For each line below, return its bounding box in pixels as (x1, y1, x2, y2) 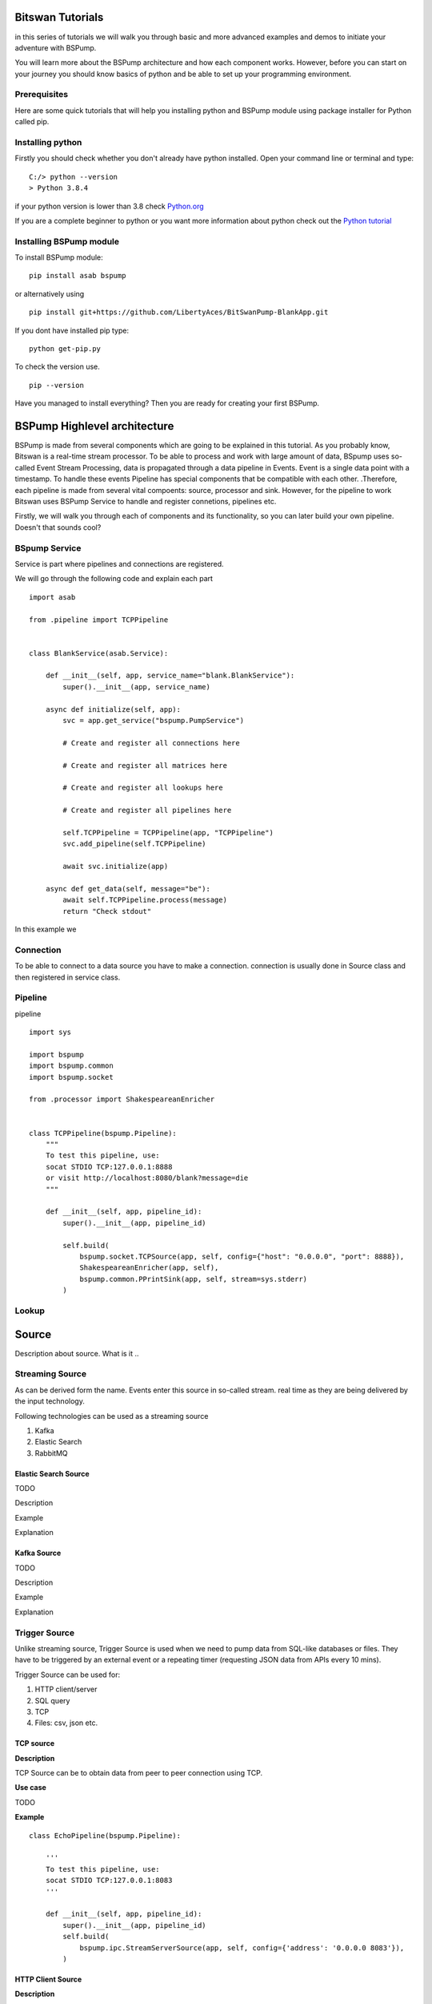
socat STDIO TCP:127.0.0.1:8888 (45, 1162, 173, 1171)
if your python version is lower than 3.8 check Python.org (14, 201, 204, 211)
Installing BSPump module (14, 236, 120, 247)
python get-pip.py (29, 345, 102, 354)
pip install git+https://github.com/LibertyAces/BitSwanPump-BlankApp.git (29, 308, 329, 317)
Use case (14, 1783, 47, 1792)
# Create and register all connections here (62, 738, 240, 747)
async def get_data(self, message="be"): (45, 884, 211, 893)
